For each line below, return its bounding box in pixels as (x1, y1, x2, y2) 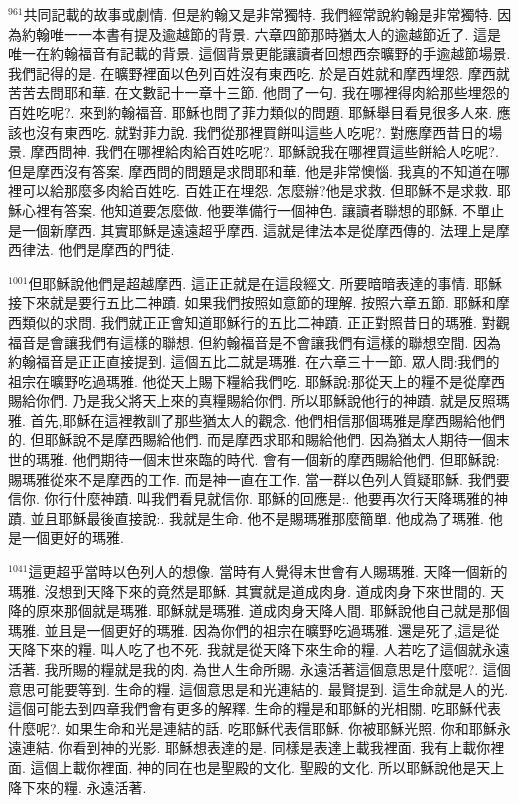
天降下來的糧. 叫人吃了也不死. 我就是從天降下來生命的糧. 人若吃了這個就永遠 (8, 639, 510, 660)
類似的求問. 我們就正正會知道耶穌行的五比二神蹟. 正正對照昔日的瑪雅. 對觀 (21, 311, 510, 332)
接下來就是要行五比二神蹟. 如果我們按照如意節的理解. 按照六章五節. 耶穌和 (8, 292, 496, 313)
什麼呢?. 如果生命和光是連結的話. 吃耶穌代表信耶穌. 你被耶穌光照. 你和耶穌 (8, 717, 497, 738)
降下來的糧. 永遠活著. (8, 776, 147, 797)
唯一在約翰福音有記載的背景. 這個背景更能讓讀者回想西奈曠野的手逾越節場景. (8, 43, 511, 64)
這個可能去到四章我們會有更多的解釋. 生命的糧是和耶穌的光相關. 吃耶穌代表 (8, 698, 502, 719)
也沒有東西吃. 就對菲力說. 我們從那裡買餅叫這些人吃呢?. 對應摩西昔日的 (21, 121, 489, 142)
